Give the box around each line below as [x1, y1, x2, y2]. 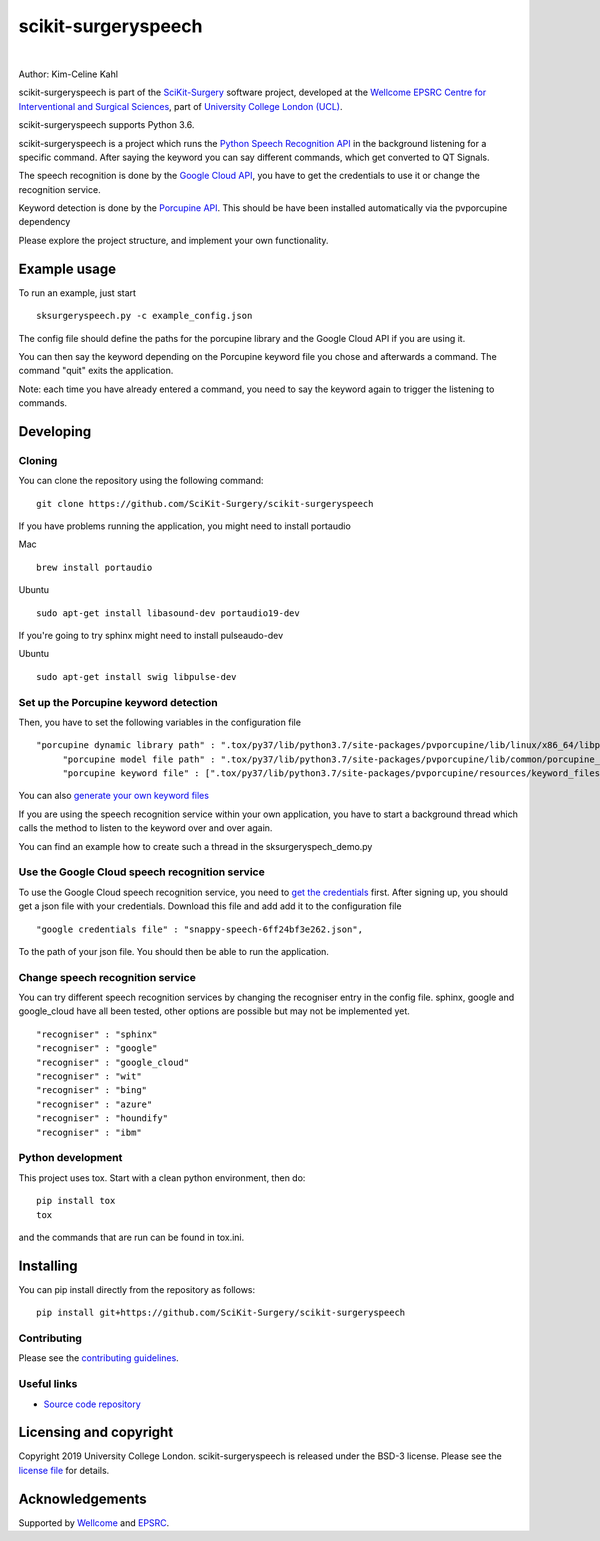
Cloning [18, 453, 58, 467]
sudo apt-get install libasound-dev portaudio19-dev [36, 607, 300, 619]
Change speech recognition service [18, 970, 197, 984]
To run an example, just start [18, 286, 137, 299]
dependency [18, 216, 71, 228]
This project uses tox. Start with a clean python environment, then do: [18, 1171, 306, 1184]
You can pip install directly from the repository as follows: [18, 1283, 256, 1295]
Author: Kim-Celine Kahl [18, 68, 119, 80]
